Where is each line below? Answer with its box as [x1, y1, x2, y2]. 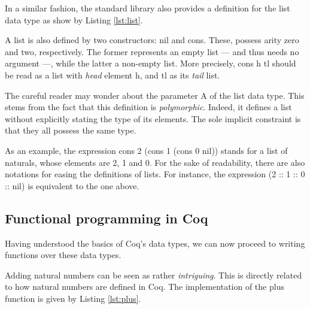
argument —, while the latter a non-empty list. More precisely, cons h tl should [5, 57, 296, 69]
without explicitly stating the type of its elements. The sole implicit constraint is [5, 112, 301, 125]
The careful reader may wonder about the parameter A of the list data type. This [5, 89, 305, 101]
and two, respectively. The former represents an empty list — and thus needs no [5, 45, 299, 57]
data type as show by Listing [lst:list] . [5, 13, 143, 26]
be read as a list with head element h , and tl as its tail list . [5, 68, 220, 81]
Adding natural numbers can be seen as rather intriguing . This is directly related [5, 268, 302, 281]
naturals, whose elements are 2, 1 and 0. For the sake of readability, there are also [5, 156, 305, 168]
